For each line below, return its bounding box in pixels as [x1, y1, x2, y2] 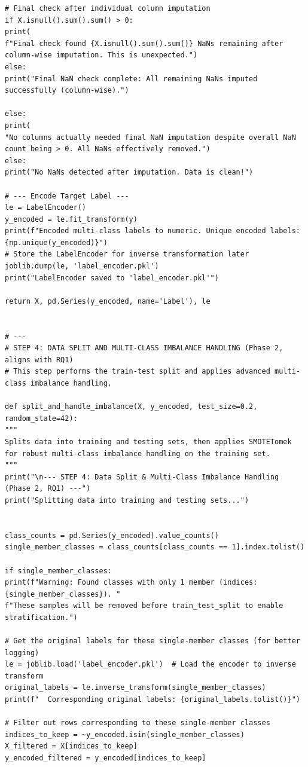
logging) [5, 648, 39, 657]
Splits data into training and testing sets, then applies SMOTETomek [5, 437, 292, 446]
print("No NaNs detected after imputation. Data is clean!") [5, 168, 254, 177]
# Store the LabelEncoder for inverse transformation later [5, 250, 249, 259]
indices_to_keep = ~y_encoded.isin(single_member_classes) [5, 730, 245, 739]
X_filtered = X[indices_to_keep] [5, 742, 138, 751]
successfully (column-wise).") [5, 86, 129, 95]
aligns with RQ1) [5, 355, 74, 364]
